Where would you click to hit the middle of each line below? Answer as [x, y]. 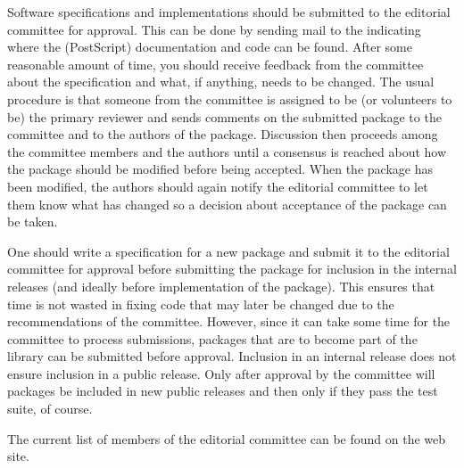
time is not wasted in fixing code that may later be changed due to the [201, 304]
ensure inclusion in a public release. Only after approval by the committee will [221, 373]
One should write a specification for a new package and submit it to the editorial [228, 251]
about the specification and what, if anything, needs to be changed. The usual [221, 82]
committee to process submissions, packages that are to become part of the [212, 338]
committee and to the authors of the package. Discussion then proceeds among [223, 134]
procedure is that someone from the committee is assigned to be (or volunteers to [230, 99]
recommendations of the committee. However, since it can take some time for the [229, 321]
